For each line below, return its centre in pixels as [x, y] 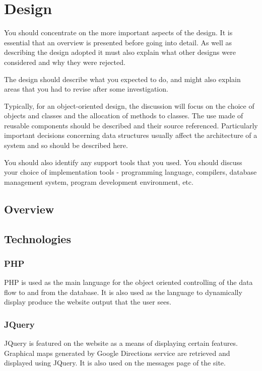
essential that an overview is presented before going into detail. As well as [118, 42]
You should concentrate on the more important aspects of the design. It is [118, 32]
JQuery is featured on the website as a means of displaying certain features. [121, 343]
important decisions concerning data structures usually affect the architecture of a [131, 135]
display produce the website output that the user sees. [88, 302]
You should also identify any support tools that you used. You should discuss [123, 162]
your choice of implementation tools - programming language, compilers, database [130, 172]
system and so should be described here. [66, 145]
